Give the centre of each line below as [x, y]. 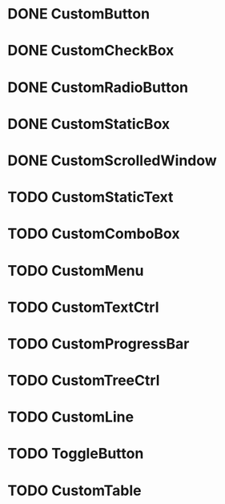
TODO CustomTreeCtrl [84, 381]
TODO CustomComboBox [94, 234]
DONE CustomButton [78, 14]
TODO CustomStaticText [90, 198]
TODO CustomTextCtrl [83, 307]
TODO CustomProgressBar [98, 343]
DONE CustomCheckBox [91, 51]
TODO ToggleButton [76, 454]
